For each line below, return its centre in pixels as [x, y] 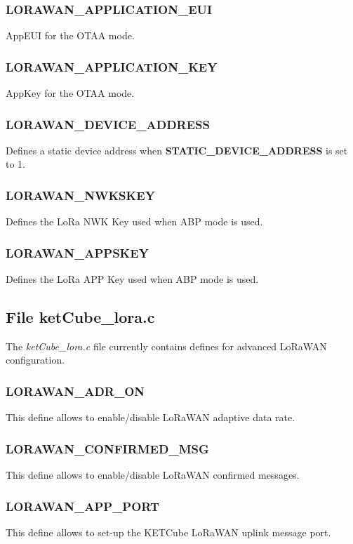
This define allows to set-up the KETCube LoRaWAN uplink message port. [168, 532]
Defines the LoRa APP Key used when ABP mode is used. [132, 279]
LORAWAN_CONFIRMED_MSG [107, 448]
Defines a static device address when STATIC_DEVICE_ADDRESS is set [177, 150]
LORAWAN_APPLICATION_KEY [112, 66]
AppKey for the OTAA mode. [70, 93]
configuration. [35, 360]
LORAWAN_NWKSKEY [80, 195]
